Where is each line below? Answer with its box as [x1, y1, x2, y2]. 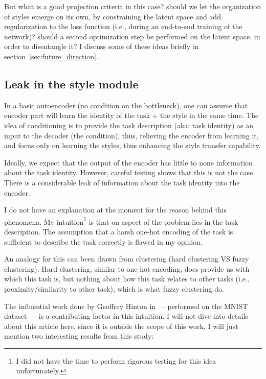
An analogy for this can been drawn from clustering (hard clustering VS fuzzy [4, 253, 249, 264]
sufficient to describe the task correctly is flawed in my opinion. [4, 236, 203, 247]
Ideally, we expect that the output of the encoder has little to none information [4, 157, 253, 168]
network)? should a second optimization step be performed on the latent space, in [4, 31, 260, 41]
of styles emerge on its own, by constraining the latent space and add [4, 11, 221, 21]
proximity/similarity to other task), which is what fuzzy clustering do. [4, 283, 224, 294]
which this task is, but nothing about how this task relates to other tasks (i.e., [4, 273, 250, 284]
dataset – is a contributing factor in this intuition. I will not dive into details [4, 311, 248, 321]
